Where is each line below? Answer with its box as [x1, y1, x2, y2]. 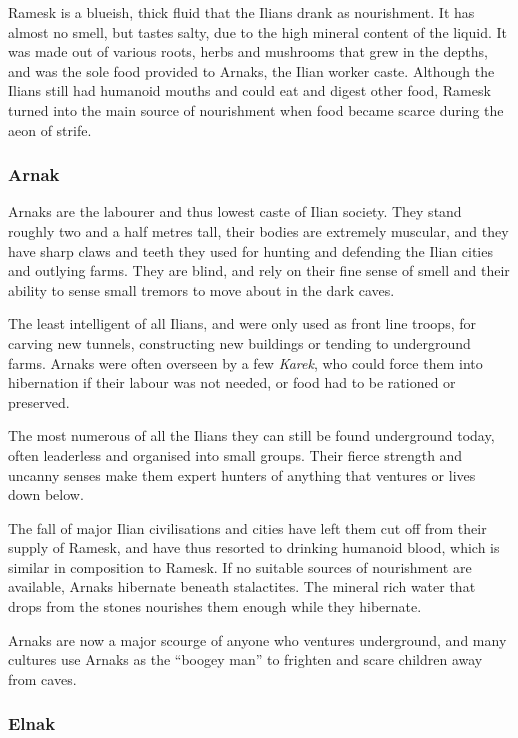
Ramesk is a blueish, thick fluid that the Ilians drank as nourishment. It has [8, 2, 475, 22]
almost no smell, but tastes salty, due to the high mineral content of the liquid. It [8, 21, 507, 42]
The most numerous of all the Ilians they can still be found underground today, [8, 425, 495, 446]
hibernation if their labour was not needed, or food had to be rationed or [8, 372, 456, 393]
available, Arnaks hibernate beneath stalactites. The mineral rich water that [8, 576, 476, 597]
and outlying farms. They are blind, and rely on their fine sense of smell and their [8, 260, 510, 281]
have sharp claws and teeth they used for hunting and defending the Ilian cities [8, 240, 493, 261]
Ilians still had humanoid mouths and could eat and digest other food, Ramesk [8, 80, 491, 101]
